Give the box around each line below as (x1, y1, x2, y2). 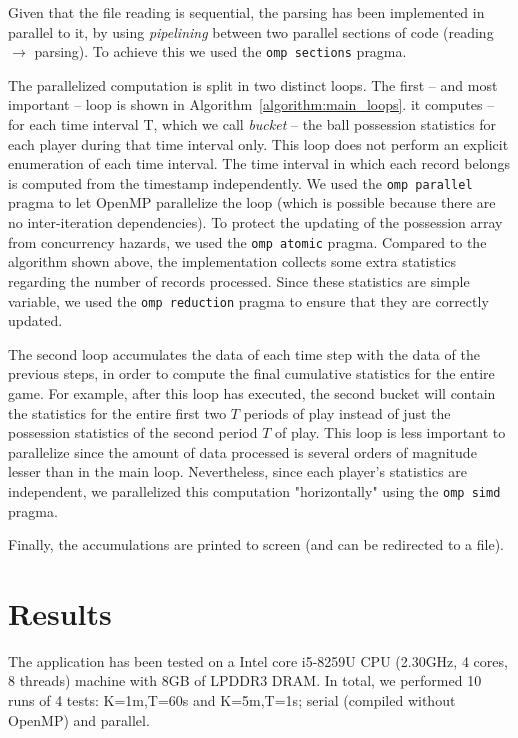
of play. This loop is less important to (275, 422, 506, 443)
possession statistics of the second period (8, 422, 258, 443)
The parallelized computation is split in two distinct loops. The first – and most (8, 74, 498, 95)
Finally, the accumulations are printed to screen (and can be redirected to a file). (8, 534, 504, 555)
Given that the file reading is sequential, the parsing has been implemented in (8, 2, 485, 22)
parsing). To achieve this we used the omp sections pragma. (34, 41, 407, 62)
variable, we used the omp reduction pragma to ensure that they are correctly (8, 290, 489, 311)
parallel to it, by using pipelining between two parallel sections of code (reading (8, 21, 494, 42)
